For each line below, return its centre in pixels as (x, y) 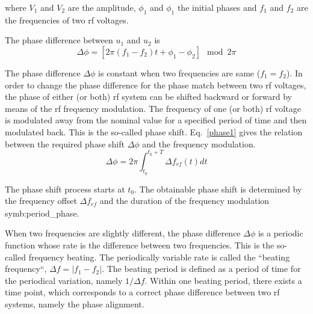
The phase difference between (59, 40)
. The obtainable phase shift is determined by (218, 189)
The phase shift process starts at (65, 189)
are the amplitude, (102, 7)
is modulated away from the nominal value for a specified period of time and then (156, 120)
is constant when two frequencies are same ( (179, 72)
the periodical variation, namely (64, 280)
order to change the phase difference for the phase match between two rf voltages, (156, 85)
